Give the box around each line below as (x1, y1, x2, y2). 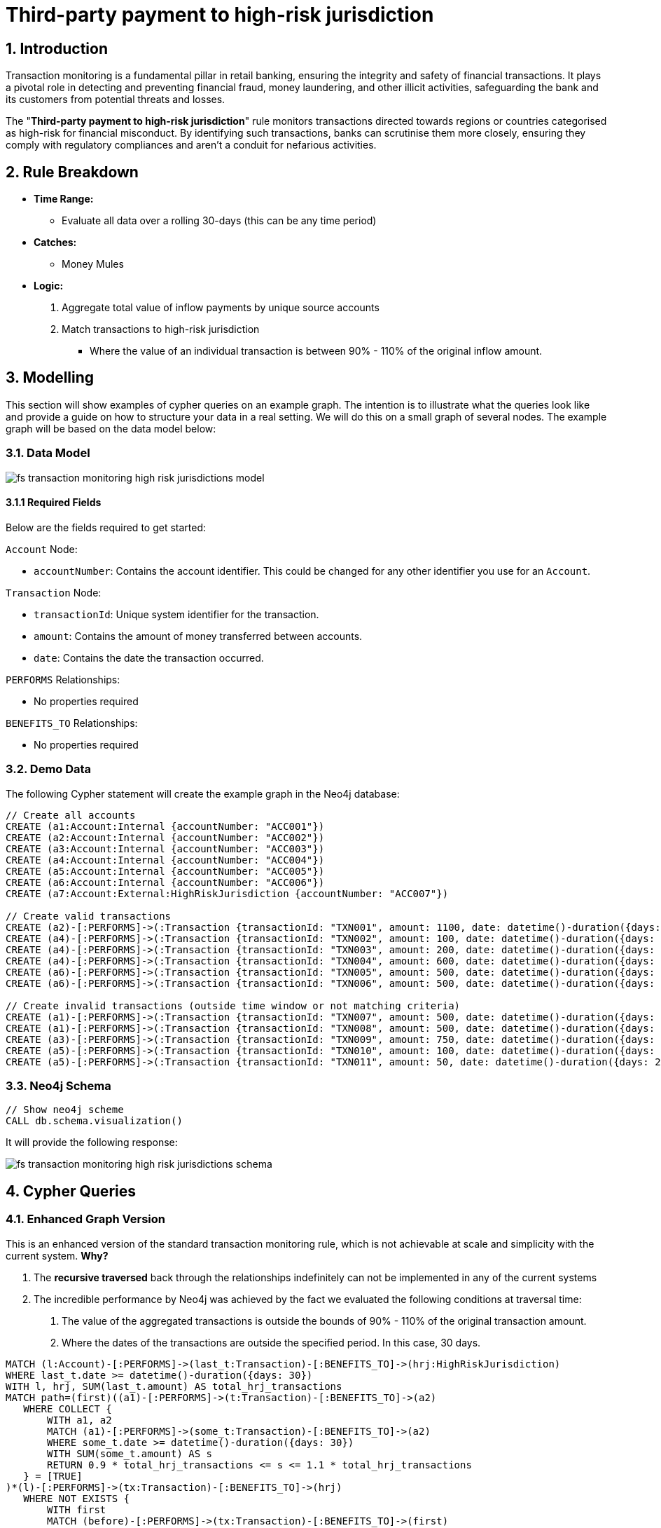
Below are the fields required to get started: (6, 521, 207, 533)
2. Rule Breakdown (6, 163, 139, 181)
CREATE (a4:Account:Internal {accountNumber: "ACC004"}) (6, 854, 325, 866)
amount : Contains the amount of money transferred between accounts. (34, 629, 363, 642)
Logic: (34, 280, 64, 292)
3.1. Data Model (6, 446, 90, 461)
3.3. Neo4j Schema (6, 1078, 111, 1093)
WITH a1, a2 (47, 1414, 112, 1426)
